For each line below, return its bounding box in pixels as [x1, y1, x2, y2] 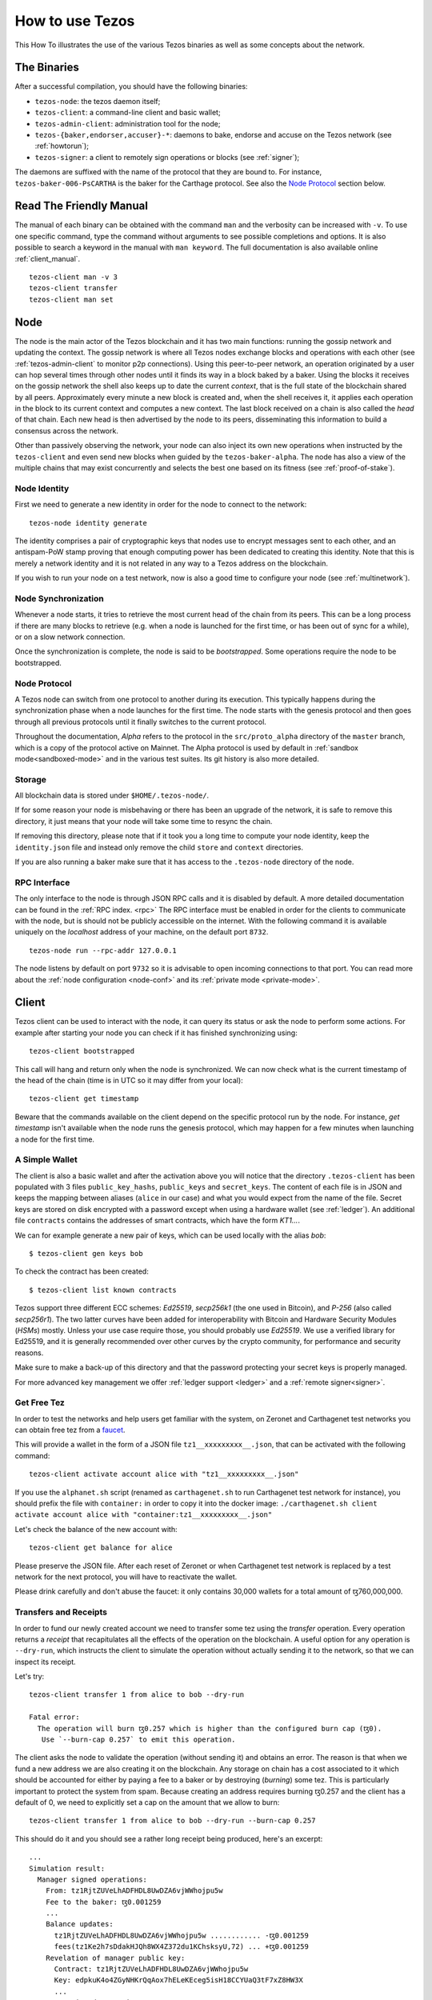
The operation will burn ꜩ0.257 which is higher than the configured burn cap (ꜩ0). [37, 1724, 382, 1733]
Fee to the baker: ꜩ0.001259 [45, 1897, 162, 1906]
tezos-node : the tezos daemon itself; [34, 96, 161, 106]
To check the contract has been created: [14, 1266, 150, 1276]
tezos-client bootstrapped [29, 1046, 135, 1056]
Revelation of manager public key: [45, 1953, 186, 1962]
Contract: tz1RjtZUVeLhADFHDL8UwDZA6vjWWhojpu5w [54, 1965, 249, 1974]
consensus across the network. [14, 426, 119, 435]
